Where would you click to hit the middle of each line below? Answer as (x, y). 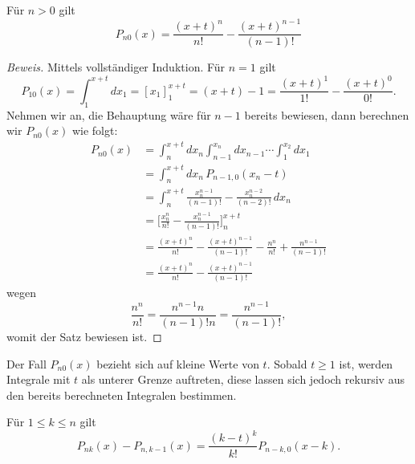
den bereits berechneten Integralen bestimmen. (122, 395)
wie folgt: (95, 130)
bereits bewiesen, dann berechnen (327, 114)
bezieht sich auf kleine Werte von (178, 363)
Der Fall (26, 363)
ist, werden (366, 363)
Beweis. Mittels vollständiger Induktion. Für (116, 67)
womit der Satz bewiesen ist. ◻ (84, 336)
